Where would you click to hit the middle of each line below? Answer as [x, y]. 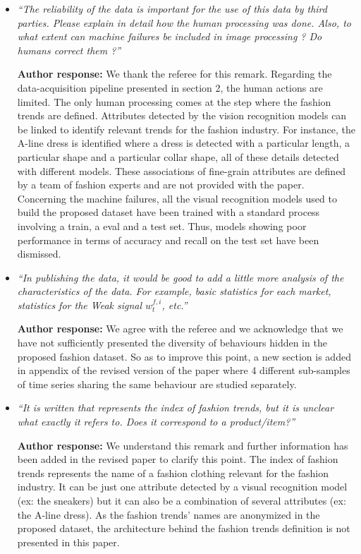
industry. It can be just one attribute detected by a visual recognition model [182, 487]
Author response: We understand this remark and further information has [183, 445]
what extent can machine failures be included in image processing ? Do [170, 36]
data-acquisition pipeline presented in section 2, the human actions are [170, 87]
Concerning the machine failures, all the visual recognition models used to [177, 198]
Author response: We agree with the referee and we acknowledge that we [180, 329]
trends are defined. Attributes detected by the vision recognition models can [182, 115]
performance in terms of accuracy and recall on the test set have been [168, 240]
